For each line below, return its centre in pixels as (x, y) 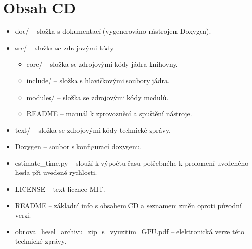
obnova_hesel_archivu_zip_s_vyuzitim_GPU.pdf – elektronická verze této (130, 231)
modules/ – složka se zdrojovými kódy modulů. (98, 97)
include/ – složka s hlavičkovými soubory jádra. (98, 80)
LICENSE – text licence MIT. (60, 189)
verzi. (23, 215)
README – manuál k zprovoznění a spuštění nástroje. (109, 113)
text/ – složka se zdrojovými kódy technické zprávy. (93, 130)
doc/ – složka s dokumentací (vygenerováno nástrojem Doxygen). (113, 31)
